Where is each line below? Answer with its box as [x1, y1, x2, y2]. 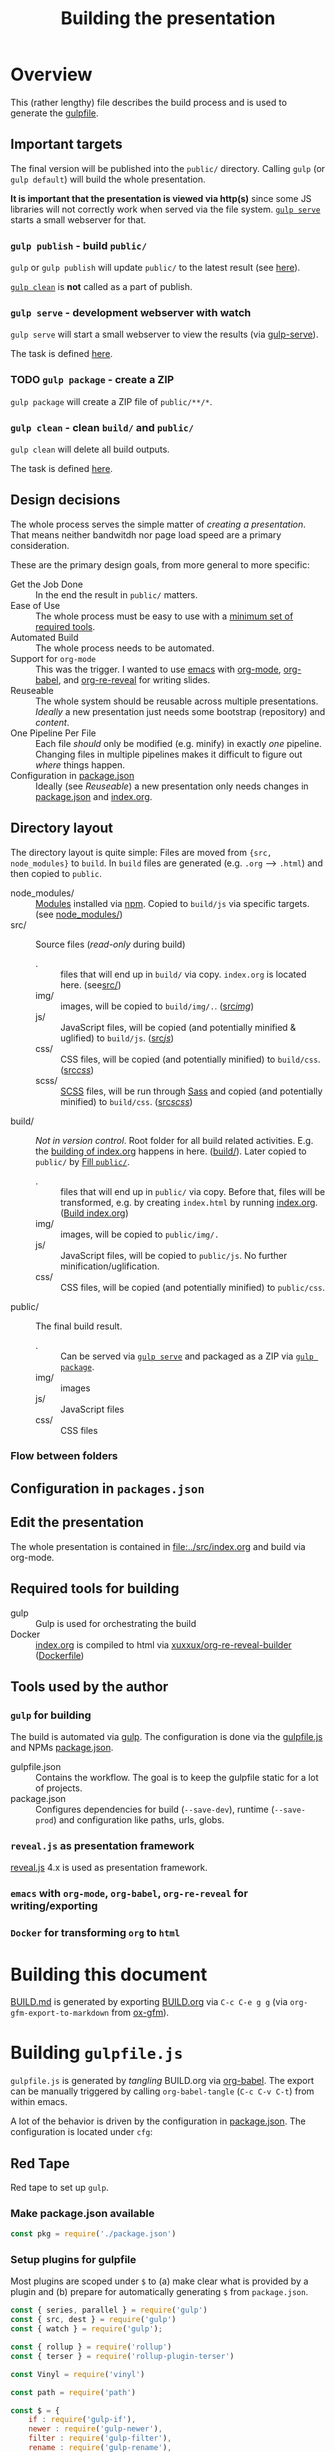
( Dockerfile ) [35, 1649, 85, 1661]
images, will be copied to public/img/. [60, 1228, 220, 1240]
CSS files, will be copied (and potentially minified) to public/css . [60, 1281, 326, 1293]
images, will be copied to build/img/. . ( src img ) [60, 1000, 255, 1012]
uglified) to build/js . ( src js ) [60, 1032, 175, 1044]
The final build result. [35, 1320, 123, 1332]
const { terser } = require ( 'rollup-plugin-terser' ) [10, 2351, 235, 2361]
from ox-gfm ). [111, 2007, 170, 2019]
